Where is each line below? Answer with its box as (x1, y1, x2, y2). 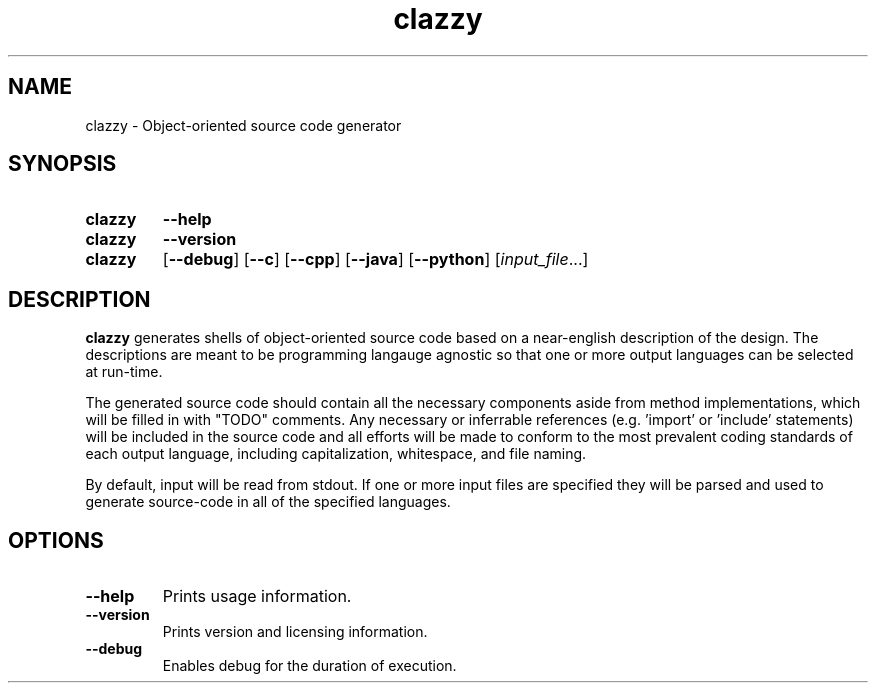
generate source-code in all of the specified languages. (85, 493, 451, 511)
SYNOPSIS (8, 151, 117, 177)
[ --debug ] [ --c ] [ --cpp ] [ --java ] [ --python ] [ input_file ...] (162, 249, 589, 270)
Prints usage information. (162, 586, 352, 607)
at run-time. (85, 363, 163, 381)
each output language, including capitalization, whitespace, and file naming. (85, 445, 587, 463)
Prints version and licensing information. (162, 623, 428, 641)
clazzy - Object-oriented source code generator (85, 116, 402, 134)
